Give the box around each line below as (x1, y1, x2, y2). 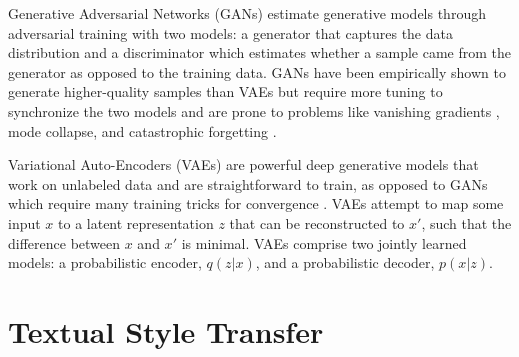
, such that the (421, 212, 512, 233)
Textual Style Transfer (8, 310, 324, 351)
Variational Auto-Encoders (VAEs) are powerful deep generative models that (8, 154, 479, 175)
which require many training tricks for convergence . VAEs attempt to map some (8, 193, 504, 214)
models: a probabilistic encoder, (8, 252, 202, 273)
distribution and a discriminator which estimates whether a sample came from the (8, 42, 512, 63)
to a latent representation (58, 212, 214, 233)
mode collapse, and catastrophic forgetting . (8, 120, 277, 141)
